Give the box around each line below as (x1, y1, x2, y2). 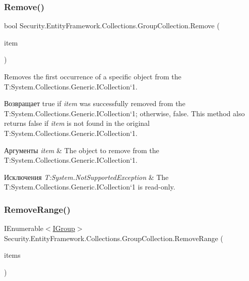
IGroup (52, 223, 75, 233)
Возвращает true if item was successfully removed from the (4, 98, 185, 109)
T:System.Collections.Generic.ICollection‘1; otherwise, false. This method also (4, 108, 245, 118)
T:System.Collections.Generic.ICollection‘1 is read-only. (4, 181, 175, 192)
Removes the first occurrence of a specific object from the (4, 71, 181, 81)
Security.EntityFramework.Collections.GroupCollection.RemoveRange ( (4, 232, 223, 243)
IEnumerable (4, 223, 44, 233)
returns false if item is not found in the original (4, 118, 150, 128)
